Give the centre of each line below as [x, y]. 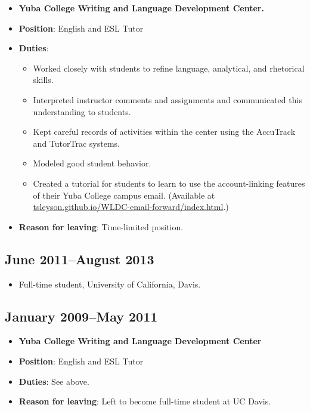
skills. [43, 80]
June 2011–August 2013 [80, 259]
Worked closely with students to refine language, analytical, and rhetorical [169, 68]
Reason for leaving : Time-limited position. [101, 226]
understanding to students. [82, 111]
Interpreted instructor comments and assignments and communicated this [168, 99]
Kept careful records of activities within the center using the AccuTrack [164, 132]
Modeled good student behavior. [92, 163]
